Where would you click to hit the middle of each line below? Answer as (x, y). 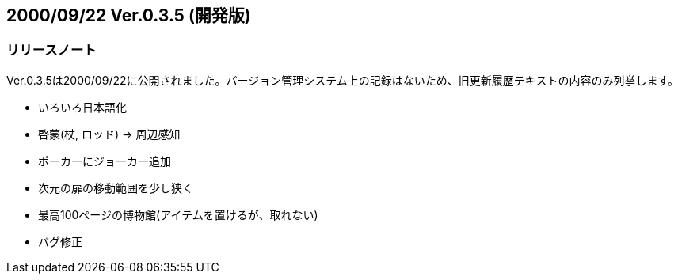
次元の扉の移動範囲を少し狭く (116, 187)
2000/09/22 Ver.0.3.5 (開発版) (129, 15)
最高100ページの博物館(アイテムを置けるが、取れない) (178, 214)
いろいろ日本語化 (82, 107)
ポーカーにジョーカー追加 (105, 161)
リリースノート (51, 50)
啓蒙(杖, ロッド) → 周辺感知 (109, 134)
